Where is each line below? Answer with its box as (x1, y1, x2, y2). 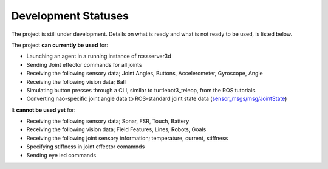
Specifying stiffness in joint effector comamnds (26, 143, 145, 150)
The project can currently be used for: (11, 41, 109, 49)
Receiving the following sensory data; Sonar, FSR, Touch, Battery (26, 117, 190, 125)
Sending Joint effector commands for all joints (26, 61, 142, 68)
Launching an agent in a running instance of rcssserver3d (26, 52, 171, 60)
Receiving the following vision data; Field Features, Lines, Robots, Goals (26, 126, 207, 133)
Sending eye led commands (26, 151, 97, 159)
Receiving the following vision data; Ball (26, 78, 126, 85)
